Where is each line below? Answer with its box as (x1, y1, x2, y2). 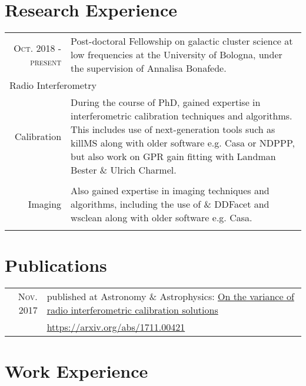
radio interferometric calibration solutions (46, 303, 218, 317)
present (30, 54, 62, 68)
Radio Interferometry (9, 78, 97, 92)
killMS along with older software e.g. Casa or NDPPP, (71, 136, 295, 150)
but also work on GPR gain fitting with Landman (71, 149, 276, 164)
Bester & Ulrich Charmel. (71, 163, 177, 177)
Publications (5, 253, 107, 277)
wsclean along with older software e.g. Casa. (71, 211, 252, 225)
